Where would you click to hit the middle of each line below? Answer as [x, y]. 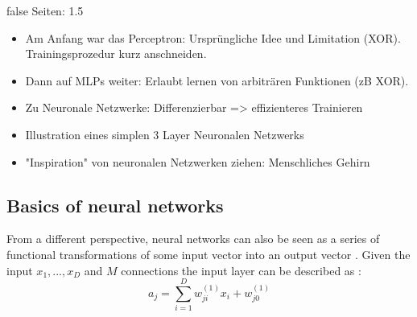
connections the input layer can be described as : [241, 270]
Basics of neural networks [115, 205]
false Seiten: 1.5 [45, 10]
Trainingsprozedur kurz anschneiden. [116, 54]
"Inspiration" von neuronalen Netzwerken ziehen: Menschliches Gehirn [198, 161]
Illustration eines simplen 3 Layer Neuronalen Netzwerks [165, 134]
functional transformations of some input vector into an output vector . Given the [208, 254]
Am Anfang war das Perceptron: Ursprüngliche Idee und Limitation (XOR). [213, 37]
